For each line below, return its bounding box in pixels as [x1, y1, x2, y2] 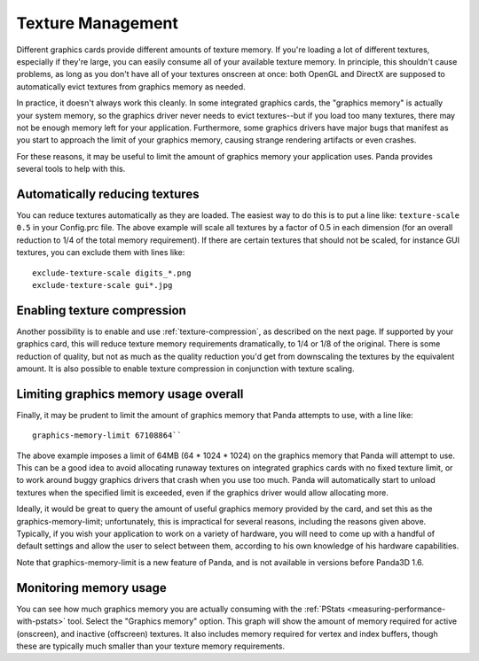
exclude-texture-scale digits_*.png [32, 268, 192, 278]
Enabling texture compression [16, 302, 186, 318]
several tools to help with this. [16, 164, 126, 175]
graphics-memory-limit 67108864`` [32, 431, 182, 440]
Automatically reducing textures [16, 186, 200, 201]
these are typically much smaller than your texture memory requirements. [16, 641, 286, 651]
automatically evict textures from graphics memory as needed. [16, 81, 246, 92]
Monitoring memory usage [16, 580, 168, 595]
